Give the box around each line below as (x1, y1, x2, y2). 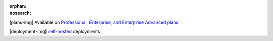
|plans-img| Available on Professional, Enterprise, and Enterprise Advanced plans (9, 19, 179, 25)
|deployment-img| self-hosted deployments (9, 28, 101, 35)
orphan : (9, 3, 27, 9)
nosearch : (9, 10, 31, 16)
